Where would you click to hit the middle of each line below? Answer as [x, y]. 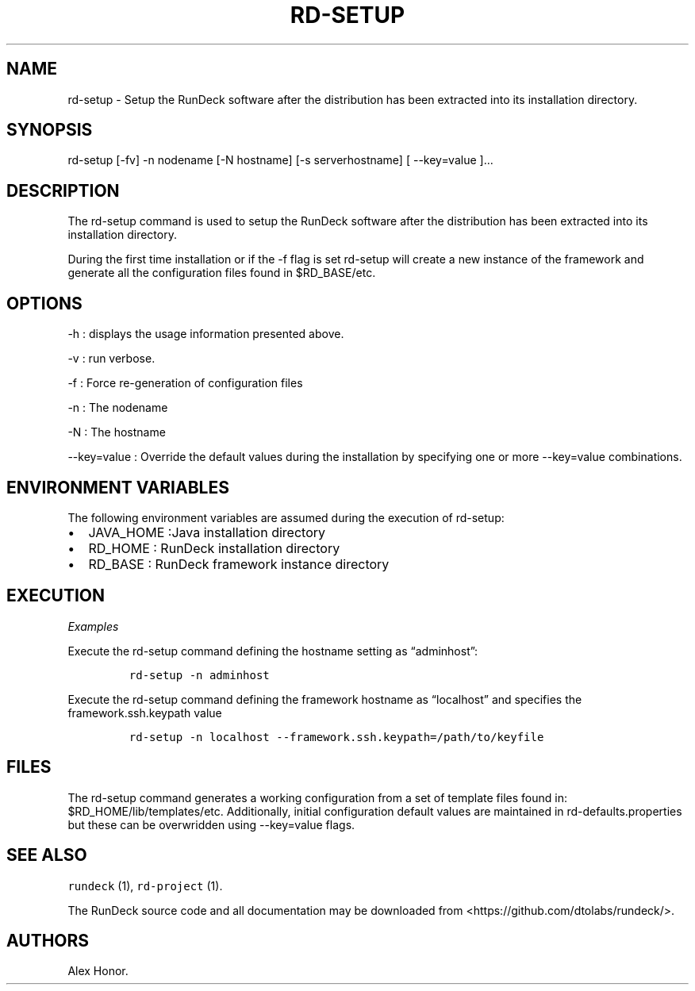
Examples [93, 626]
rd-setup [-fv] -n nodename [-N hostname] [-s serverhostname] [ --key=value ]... [280, 160]
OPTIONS [44, 303]
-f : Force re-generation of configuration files [185, 383]
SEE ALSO [47, 855]
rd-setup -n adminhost [199, 675]
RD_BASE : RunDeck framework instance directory [239, 564]
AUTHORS [48, 940]
